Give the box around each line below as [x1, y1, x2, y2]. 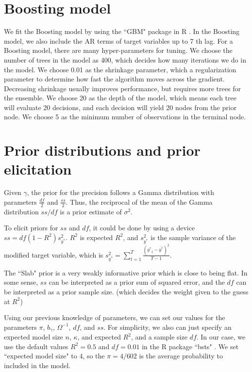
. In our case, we [196, 332, 246, 342]
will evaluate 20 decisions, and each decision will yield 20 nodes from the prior [4, 102, 237, 112]
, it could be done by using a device [89, 223, 195, 233]
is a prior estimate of [60, 206, 122, 216]
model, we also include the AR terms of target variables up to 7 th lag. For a [4, 35, 233, 46]
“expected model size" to [4, 351, 77, 361]
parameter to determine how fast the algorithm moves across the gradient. [4, 74, 225, 84]
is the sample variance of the [151, 232, 236, 242]
